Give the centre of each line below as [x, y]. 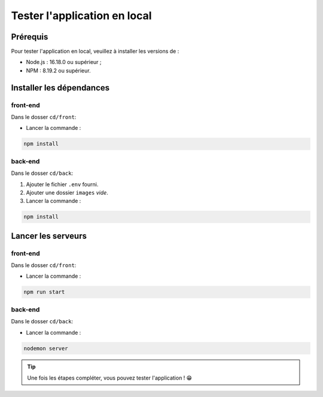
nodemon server [46, 348]
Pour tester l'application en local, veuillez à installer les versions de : [95, 51]
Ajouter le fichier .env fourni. [62, 184]
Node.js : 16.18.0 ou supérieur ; [64, 62]
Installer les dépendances [60, 88]
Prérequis [30, 37]
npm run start [44, 292]
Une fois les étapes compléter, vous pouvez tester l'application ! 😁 [110, 378]
